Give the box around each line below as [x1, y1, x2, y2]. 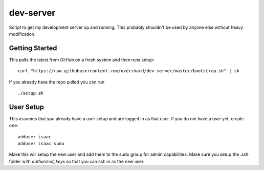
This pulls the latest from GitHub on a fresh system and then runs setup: [9, 57, 154, 63]
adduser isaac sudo [18, 141, 65, 147]
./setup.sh [18, 90, 44, 96]
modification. [9, 31, 36, 37]
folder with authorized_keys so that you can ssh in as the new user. [9, 158, 145, 164]
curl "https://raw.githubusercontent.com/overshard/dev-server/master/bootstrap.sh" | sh [18, 68, 240, 74]
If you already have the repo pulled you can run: [9, 79, 106, 85]
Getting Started [9, 44, 57, 52]
